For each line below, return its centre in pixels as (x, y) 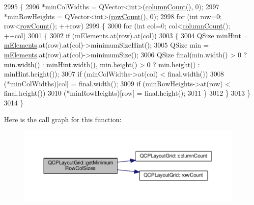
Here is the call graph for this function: (63, 119)
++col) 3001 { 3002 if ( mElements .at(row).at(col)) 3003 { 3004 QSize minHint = (127, 35)
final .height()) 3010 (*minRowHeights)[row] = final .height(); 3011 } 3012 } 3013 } (127, 93)
